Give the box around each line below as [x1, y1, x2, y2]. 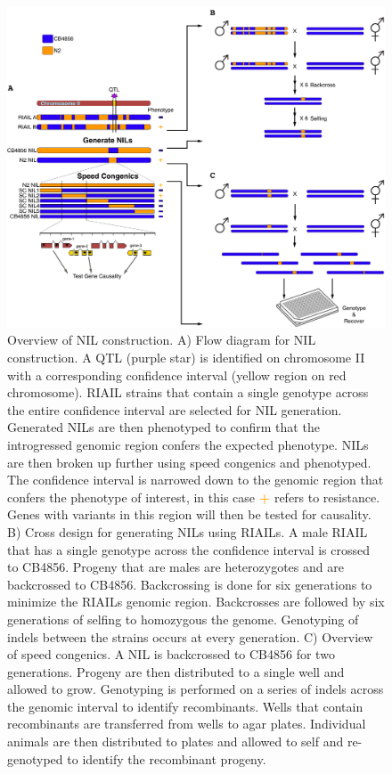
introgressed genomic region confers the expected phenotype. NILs [7, 435, 369, 453]
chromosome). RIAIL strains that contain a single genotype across [7, 383, 369, 402]
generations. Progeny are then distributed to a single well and [7, 662, 345, 680]
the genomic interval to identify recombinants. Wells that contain [7, 697, 363, 715]
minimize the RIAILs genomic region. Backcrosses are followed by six [7, 592, 385, 611]
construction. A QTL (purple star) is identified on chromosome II [7, 348, 365, 366]
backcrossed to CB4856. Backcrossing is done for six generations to [7, 574, 372, 593]
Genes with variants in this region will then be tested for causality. [7, 505, 372, 524]
